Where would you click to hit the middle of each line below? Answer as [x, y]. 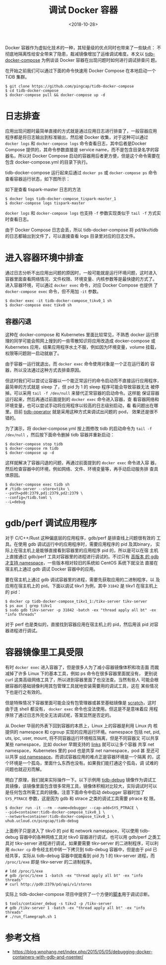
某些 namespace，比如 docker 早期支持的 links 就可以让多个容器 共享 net [80, 744]
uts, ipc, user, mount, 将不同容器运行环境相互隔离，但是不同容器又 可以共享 [82, 738]
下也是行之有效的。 [25, 692]
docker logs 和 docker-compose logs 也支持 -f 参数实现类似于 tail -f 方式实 [83, 213]
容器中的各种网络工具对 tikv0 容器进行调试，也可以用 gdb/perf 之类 [88, 837]
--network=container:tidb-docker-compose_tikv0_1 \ [59, 816]
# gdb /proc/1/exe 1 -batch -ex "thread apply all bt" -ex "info [74, 875]
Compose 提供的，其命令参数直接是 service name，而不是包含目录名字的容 [82, 149]
